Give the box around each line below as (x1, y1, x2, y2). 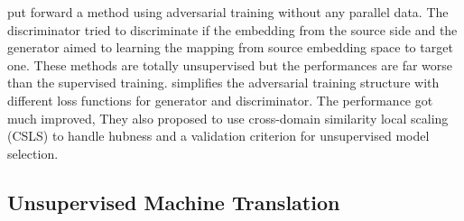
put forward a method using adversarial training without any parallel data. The (7, 3, 449, 21)
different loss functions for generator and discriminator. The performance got (7, 90, 433, 109)
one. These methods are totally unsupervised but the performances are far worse (7, 55, 453, 74)
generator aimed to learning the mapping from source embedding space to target (7, 38, 453, 57)
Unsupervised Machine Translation (7, 188, 340, 216)
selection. (7, 143, 59, 162)
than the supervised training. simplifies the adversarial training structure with (7, 73, 440, 92)
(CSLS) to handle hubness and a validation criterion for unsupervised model (7, 126, 430, 145)
